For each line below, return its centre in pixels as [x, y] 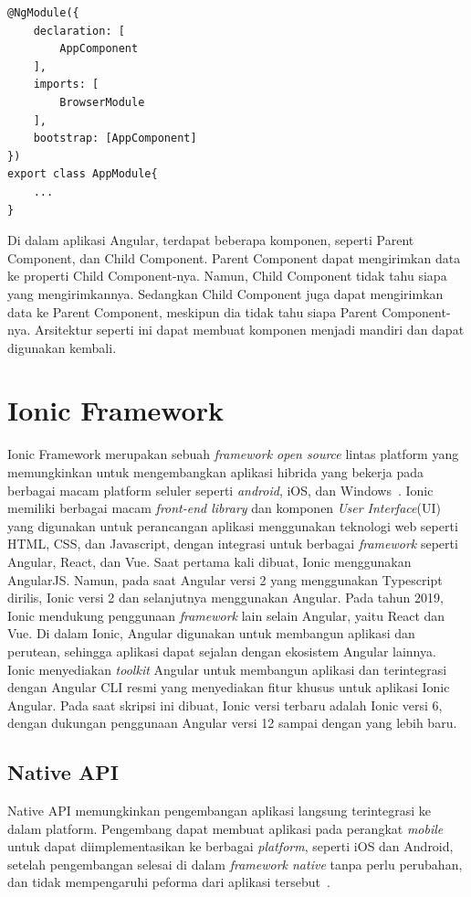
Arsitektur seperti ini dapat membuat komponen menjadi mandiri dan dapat [249, 330]
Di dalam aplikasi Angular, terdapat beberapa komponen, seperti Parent [211, 240]
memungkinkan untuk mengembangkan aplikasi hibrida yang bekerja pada [216, 472]
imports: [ [66, 85]
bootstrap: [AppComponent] [115, 139]
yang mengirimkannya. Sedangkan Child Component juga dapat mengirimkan [225, 293]
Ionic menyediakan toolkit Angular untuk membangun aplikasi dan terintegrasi [227, 669]
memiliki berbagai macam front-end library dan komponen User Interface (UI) [224, 508]
